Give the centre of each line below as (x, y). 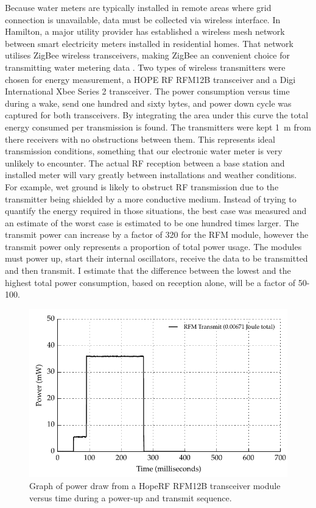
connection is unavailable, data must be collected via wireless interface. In (143, 19)
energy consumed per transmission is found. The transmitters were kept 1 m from (158, 127)
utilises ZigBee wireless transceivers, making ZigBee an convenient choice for (147, 55)
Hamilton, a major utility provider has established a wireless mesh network (145, 31)
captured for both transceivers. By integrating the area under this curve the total (157, 115)
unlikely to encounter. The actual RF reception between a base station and (145, 163)
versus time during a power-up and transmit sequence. (131, 497)
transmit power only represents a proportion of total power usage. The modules (153, 246)
